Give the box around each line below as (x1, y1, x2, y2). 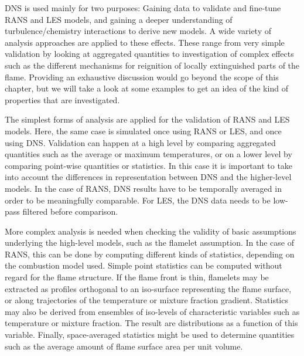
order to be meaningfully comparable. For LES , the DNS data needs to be (5, 194, 271, 206)
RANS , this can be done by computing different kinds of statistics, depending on (5, 247, 295, 260)
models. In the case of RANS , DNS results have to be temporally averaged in (5, 182, 282, 194)
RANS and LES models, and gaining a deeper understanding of (5, 13, 233, 25)
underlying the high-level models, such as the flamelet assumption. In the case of (5, 236, 294, 249)
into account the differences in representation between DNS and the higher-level (5, 171, 292, 183)
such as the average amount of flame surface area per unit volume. (5, 340, 243, 352)
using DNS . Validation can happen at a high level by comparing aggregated (5, 136, 276, 148)
